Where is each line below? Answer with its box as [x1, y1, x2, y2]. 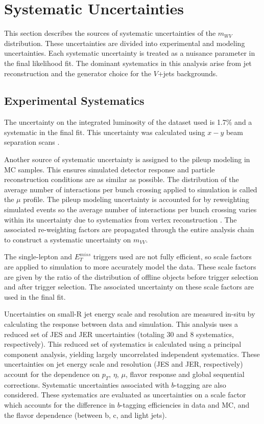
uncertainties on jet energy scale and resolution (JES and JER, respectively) [4, 359, 243, 369]
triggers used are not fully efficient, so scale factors [93, 251, 252, 262]
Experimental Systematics [4, 93, 145, 108]
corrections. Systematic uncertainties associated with [4, 379, 169, 390]
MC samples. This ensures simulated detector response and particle [4, 164, 215, 174]
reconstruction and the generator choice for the [4, 68, 152, 78]
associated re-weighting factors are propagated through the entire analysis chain [4, 224, 254, 235]
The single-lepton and [4, 251, 73, 262]
